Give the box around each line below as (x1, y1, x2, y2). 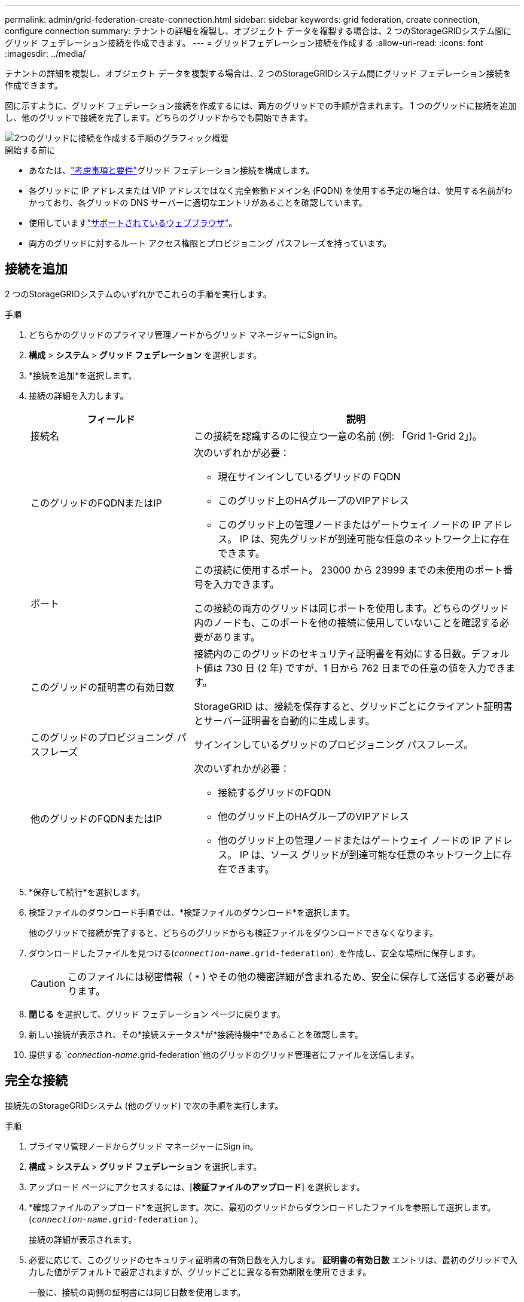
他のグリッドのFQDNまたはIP (31, 812, 162, 825)
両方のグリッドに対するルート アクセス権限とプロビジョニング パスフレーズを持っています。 (29, 238, 392, 248)
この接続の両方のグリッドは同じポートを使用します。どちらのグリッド (194, 602, 509, 614)
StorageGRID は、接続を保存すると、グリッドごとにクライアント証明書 (194, 700, 513, 712)
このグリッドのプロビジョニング (31, 731, 175, 743)
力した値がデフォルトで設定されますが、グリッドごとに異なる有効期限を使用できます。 (29, 1266, 371, 1277)
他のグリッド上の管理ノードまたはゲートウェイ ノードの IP (218, 834, 481, 846)
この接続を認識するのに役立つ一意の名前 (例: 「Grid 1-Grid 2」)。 (194, 429, 482, 442)
